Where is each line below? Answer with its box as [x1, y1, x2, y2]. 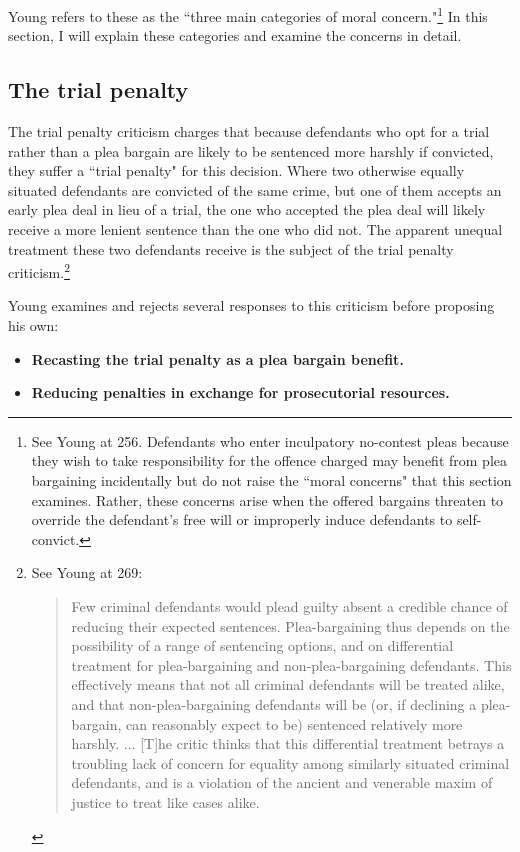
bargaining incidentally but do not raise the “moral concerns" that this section [31, 470, 512, 491]
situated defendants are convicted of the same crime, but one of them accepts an [8, 179, 502, 200]
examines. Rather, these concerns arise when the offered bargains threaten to [31, 489, 504, 510]
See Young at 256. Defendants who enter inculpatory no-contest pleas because [31, 430, 509, 451]
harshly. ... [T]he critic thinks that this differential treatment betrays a [71, 733, 505, 754]
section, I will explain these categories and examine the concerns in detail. [8, 25, 462, 46]
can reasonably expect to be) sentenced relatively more [126, 713, 463, 734]
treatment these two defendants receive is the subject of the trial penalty [8, 238, 454, 259]
